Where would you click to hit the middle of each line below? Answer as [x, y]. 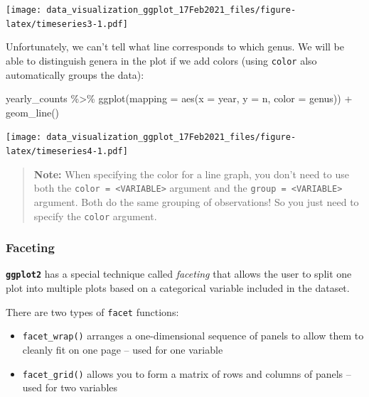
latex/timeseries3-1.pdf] [67, 24]
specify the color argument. [95, 216]
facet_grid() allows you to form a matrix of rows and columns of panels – [187, 373]
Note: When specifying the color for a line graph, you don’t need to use [191, 174]
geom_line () [33, 112]
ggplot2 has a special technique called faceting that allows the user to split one [179, 274]
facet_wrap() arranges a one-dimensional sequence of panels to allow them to [193, 336]
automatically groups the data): [75, 74]
